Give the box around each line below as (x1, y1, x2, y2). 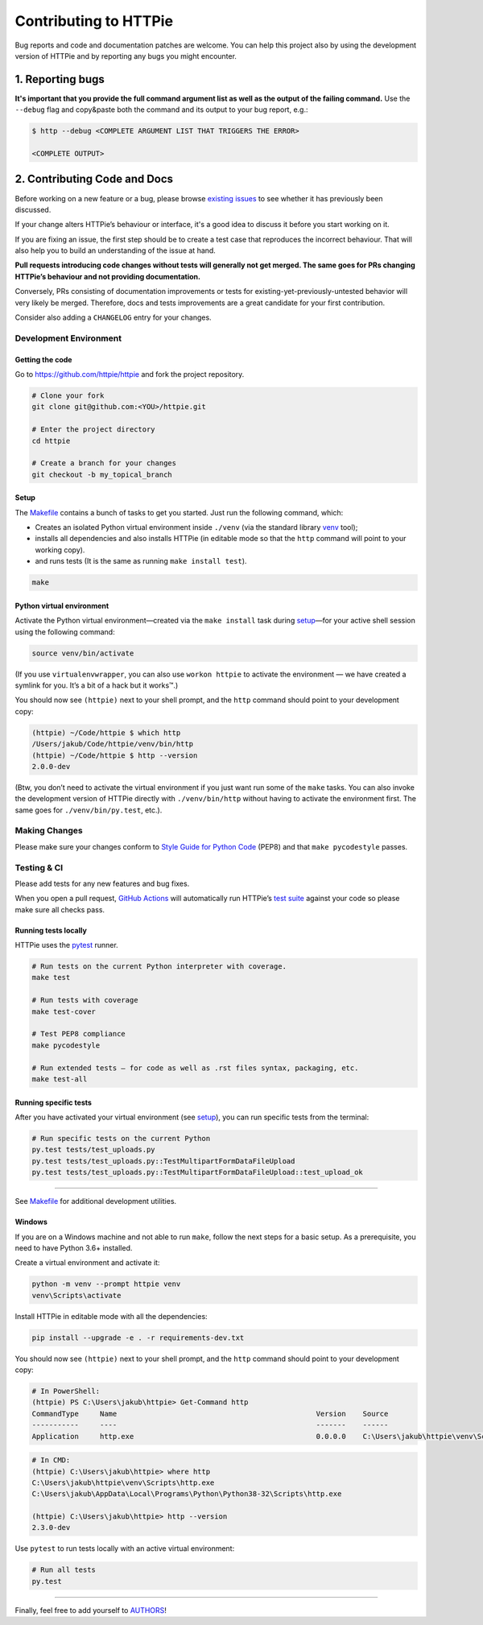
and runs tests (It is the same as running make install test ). (35, 556, 247, 566)
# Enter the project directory (31, 425, 156, 434)
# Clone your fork (31, 391, 105, 400)
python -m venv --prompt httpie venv (31, 1280, 181, 1288)
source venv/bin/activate (31, 648, 134, 658)
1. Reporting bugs (14, 72, 105, 86)
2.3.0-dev (31, 1523, 71, 1532)
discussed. (14, 205, 52, 214)
